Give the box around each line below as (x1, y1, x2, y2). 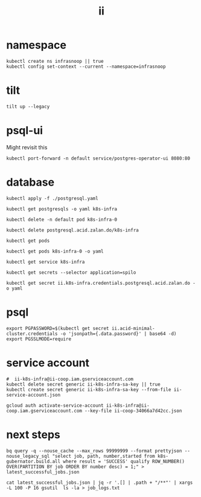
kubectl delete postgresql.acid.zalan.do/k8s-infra (6, 227, 139, 233)
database (6, 175, 55, 189)
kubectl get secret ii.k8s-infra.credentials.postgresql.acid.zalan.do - (6, 280, 196, 286)
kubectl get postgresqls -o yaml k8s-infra (6, 206, 118, 212)
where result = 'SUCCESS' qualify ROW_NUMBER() (63, 458, 185, 464)
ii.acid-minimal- (111, 325, 155, 331)
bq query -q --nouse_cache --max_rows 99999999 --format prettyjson (6, 447, 182, 454)
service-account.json (6, 392, 61, 398)
